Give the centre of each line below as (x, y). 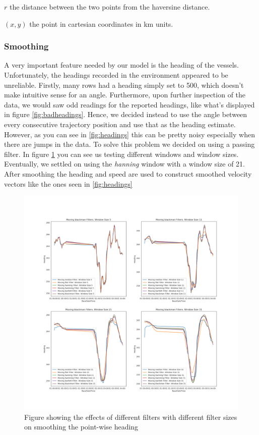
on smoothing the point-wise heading (81, 427)
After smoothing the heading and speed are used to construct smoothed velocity (128, 173)
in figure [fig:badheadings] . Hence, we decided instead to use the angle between (126, 114)
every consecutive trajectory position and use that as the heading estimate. (120, 124)
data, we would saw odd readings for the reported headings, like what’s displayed (129, 104)
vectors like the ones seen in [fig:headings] (68, 183)
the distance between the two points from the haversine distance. (110, 7)
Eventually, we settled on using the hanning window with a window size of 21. (125, 164)
